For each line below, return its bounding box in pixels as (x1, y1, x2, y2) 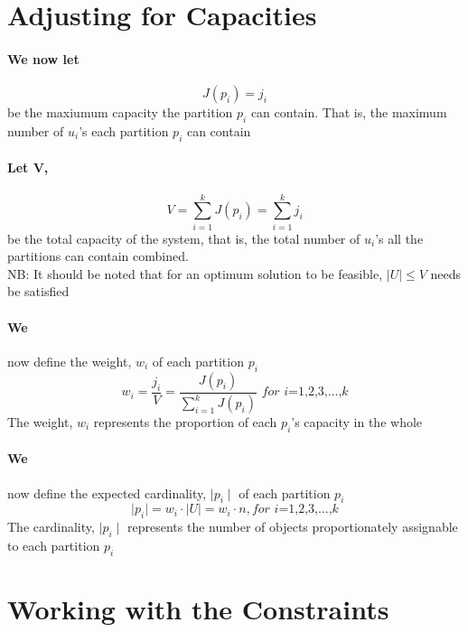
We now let (7, 49, 80, 68)
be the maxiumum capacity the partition (7, 103, 233, 122)
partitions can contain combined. (7, 246, 189, 265)
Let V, (7, 158, 49, 177)
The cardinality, (7, 517, 95, 536)
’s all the (375, 228, 424, 247)
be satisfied (7, 282, 70, 301)
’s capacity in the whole (291, 413, 423, 432)
